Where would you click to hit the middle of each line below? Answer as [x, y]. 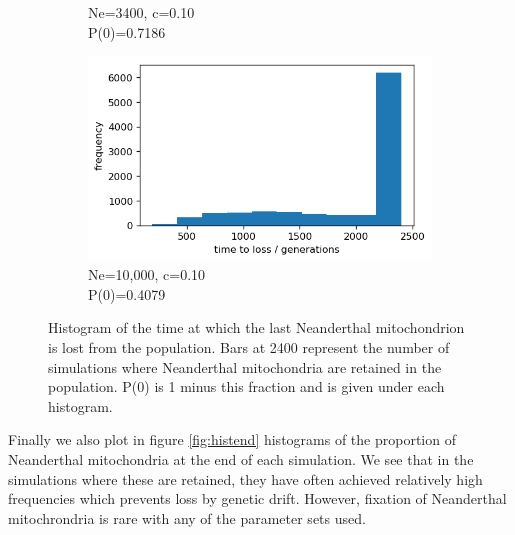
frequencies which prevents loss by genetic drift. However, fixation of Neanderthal [257, 498]
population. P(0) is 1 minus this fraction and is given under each [246, 386]
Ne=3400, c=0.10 [141, 12]
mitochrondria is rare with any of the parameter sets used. [187, 517]
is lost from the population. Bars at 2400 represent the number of [249, 346]
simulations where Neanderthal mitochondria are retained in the [245, 366]
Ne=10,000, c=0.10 [147, 274]
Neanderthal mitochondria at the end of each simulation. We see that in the [241, 458]
